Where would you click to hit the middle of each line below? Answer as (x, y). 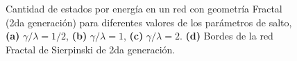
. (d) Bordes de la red (226, 36)
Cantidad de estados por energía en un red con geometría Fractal (144, 8)
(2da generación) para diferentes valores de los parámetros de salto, (149, 22)
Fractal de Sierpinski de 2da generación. (91, 49)
